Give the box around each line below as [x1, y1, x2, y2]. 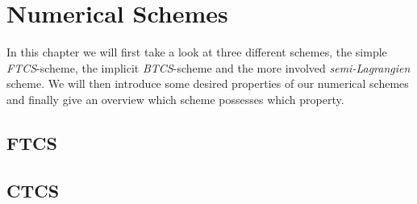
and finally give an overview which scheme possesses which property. [6, 90, 344, 107]
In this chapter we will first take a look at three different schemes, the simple [6, 44, 387, 60]
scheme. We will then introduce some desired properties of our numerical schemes [6, 75, 409, 92]
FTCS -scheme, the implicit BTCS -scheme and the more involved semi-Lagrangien [6, 59, 411, 76]
